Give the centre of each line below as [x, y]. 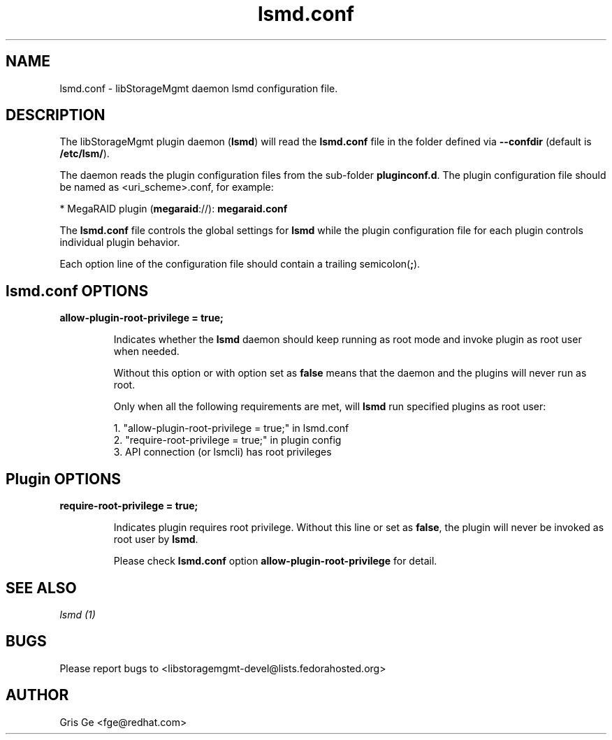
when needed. [146, 351]
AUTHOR [37, 695]
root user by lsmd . [156, 539]
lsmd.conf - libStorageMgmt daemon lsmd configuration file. [199, 88]
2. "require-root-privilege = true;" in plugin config [227, 440]
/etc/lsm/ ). [85, 154]
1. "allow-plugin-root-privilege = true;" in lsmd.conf [231, 428]
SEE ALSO [41, 588]
